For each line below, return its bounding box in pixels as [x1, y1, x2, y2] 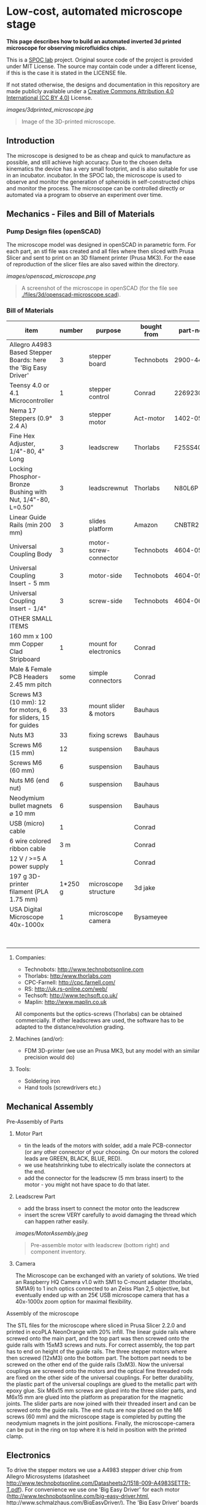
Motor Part [15, 1129, 43, 1137]
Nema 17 [9, 406, 37, 415]
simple [88, 668, 109, 677]
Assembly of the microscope [6, 1309, 79, 1317]
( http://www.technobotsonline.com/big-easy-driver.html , [6, 1493, 150, 1500]
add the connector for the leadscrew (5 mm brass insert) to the [24, 1174, 184, 1182]
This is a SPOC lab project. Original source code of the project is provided [6, 56, 193, 63]
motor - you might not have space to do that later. [24, 1180, 150, 1188]
